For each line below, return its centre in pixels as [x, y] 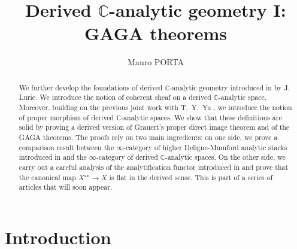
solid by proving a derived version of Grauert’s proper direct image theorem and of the [154, 127]
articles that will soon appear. [66, 187]
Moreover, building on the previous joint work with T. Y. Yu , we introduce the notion [155, 107]
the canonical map [47, 177]
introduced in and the [53, 157]
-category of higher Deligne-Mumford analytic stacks [205, 147]
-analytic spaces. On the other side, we [225, 157]
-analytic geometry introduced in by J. [230, 87]
